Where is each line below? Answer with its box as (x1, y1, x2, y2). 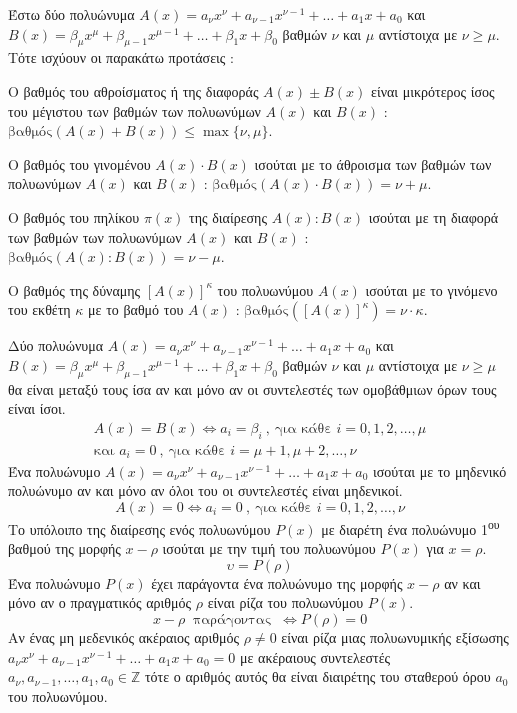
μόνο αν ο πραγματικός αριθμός (8, 592, 192, 613)
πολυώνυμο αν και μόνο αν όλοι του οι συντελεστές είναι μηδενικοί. (8, 480, 403, 501)
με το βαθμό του (88, 299, 184, 320)
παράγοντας (193, 612, 272, 627)
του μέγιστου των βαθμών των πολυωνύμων (8, 100, 261, 121)
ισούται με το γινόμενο (365, 279, 498, 300)
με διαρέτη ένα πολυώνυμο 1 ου (321, 515, 500, 539)
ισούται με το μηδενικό (373, 460, 507, 481)
